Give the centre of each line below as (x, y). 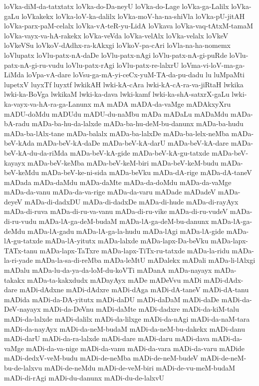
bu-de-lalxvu (23, 367)
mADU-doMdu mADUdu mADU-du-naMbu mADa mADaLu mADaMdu (116, 113)
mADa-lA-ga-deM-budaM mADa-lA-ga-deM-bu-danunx (124, 221)
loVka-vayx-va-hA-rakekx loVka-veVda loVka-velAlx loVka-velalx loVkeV (116, 35)
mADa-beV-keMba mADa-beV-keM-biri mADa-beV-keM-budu (123, 162)
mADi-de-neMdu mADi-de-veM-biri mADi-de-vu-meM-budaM (140, 367)
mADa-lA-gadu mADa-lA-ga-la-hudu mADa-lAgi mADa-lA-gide (126, 231)
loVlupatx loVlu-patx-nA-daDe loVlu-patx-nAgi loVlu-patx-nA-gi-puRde (116, 55)
